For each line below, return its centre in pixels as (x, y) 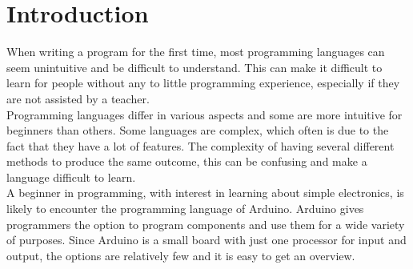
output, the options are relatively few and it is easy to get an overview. (181, 255)
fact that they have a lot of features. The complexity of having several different (200, 145)
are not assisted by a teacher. (78, 98)
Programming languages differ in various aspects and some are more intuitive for (204, 114)
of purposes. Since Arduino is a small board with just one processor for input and (206, 240)
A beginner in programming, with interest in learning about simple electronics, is (205, 193)
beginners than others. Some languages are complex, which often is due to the (198, 130)
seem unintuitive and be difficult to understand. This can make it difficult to (194, 67)
